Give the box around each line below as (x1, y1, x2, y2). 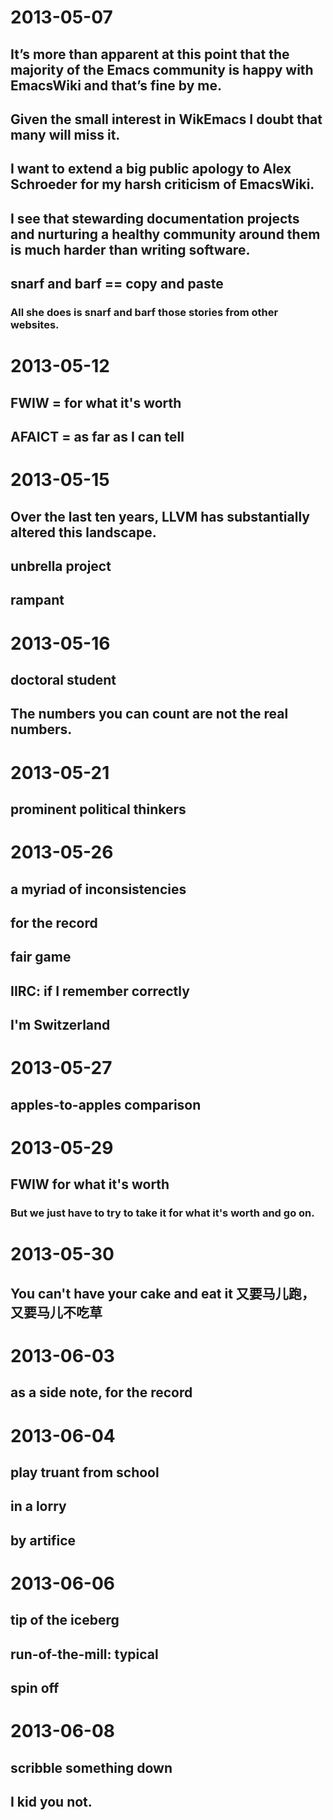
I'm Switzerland (10, 1017, 111, 1034)
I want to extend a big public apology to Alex (10, 161, 292, 178)
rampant (10, 592, 65, 609)
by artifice (10, 1532, 77, 1549)
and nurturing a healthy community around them (10, 226, 321, 243)
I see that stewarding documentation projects (10, 210, 300, 227)
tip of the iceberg (10, 1612, 120, 1629)
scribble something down (10, 1759, 173, 1776)
